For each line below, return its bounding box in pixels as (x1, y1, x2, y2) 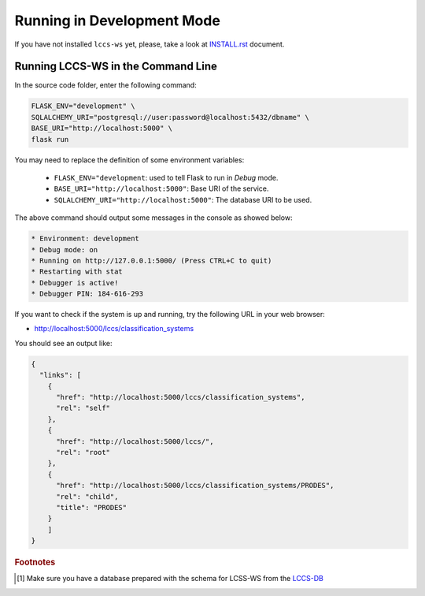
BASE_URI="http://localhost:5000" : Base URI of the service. (54, 184, 269, 193)
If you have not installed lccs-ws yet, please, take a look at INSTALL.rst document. (14, 39, 285, 49)
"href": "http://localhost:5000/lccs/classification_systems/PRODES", (56, 481, 334, 490)
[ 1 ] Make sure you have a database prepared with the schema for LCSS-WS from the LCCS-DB (17, 574, 324, 583)
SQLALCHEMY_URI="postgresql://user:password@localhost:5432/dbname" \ (31, 113, 310, 121)
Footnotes (14, 557, 56, 568)
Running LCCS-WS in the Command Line (14, 60, 218, 73)
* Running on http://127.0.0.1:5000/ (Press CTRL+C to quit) (31, 256, 272, 265)
